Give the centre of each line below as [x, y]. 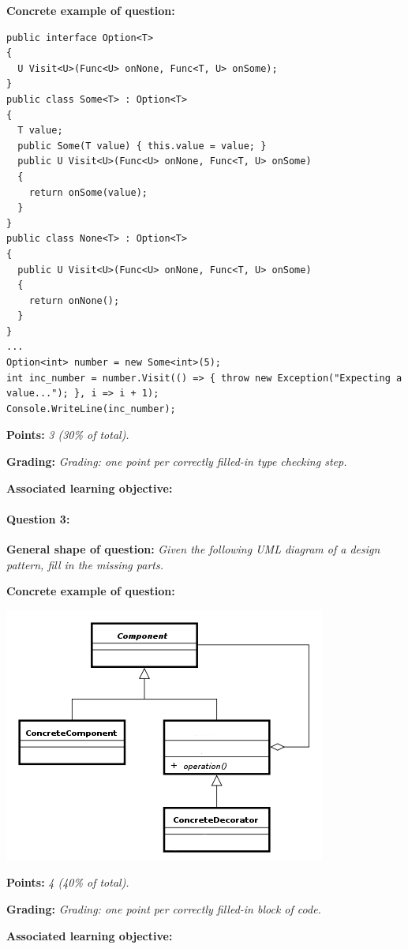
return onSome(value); [88, 192]
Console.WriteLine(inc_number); [91, 409]
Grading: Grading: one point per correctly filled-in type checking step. [177, 461]
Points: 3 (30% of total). [68, 435]
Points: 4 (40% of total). [68, 882]
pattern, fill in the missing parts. [85, 564]
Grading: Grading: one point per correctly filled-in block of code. [164, 908]
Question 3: [38, 518]
